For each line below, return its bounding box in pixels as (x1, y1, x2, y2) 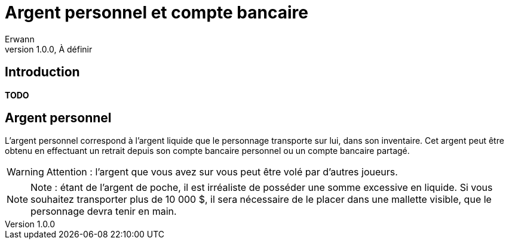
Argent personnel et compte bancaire (5, 2, 308, 23)
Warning (7, 166, 44, 178)
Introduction (5, 64, 80, 80)
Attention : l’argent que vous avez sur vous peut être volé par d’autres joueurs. (46, 166, 398, 178)
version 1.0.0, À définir (5, 44, 93, 54)
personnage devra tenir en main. (30, 205, 177, 218)
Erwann (5, 33, 35, 44)
